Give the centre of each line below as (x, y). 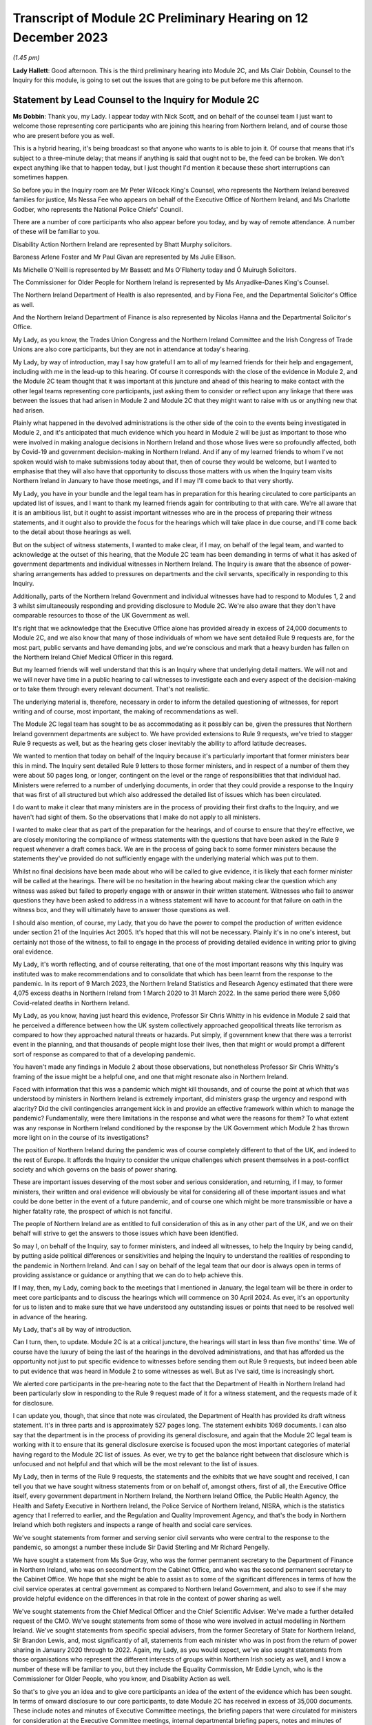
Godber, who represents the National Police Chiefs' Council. (98, 209)
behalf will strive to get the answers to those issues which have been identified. (126, 1233)
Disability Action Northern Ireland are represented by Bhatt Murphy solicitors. (122, 244)
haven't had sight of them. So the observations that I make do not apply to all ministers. (137, 817)
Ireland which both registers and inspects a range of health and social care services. (133, 1525)
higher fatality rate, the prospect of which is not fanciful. (93, 1211)
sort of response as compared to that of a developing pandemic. (104, 1054)
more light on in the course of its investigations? (81, 1137)
